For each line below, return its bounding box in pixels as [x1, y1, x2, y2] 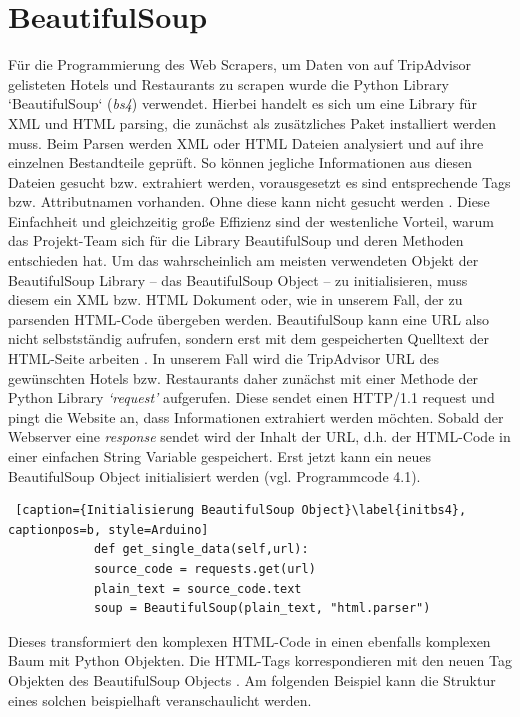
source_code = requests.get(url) [93, 561, 316, 576]
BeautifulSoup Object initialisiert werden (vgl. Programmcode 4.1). [8, 465, 421, 486]
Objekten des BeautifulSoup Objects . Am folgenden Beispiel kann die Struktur [8, 669, 496, 690]
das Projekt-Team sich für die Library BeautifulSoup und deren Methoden [8, 230, 464, 251]
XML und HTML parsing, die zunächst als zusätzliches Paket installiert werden [8, 112, 497, 133]
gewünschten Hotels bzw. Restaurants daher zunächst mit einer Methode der [8, 367, 479, 388]
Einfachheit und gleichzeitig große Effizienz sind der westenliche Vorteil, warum [8, 210, 495, 231]
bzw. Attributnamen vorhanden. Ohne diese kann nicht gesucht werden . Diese [8, 191, 490, 212]
